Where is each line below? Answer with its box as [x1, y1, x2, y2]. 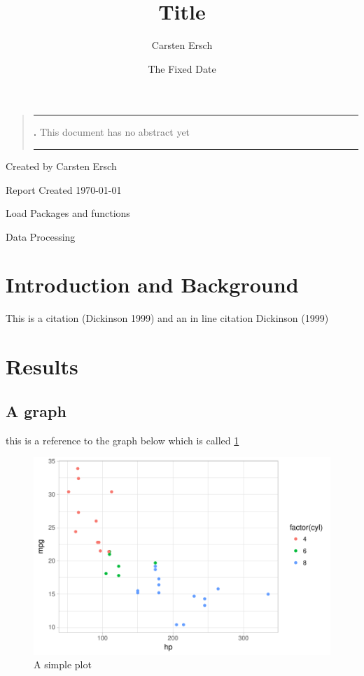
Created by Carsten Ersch [6, 158, 117, 173]
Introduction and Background [6, 270, 299, 299]
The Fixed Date [148, 61, 216, 76]
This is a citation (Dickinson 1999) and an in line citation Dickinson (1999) [6, 311, 329, 325]
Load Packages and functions [6, 206, 130, 220]
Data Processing [6, 229, 76, 244]
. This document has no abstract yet [33, 125, 190, 139]
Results [6, 352, 78, 381]
